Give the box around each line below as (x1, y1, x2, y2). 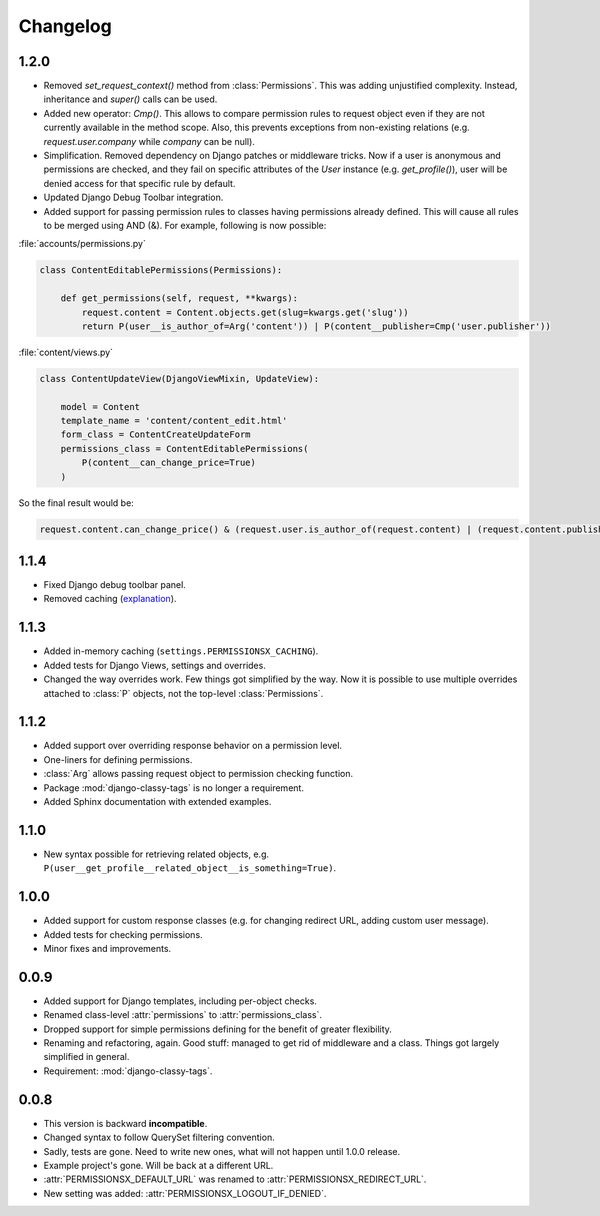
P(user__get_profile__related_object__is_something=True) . (43, 862, 337, 874)
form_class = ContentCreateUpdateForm (60, 429, 251, 440)
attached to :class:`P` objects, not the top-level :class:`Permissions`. (43, 687, 324, 699)
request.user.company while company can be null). (43, 135, 255, 147)
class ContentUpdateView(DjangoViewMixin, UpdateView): (39, 373, 320, 384)
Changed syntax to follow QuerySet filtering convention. (43, 1131, 275, 1144)
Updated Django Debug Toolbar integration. (43, 191, 224, 204)
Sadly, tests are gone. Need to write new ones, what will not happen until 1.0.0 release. (43, 1145, 400, 1157)
